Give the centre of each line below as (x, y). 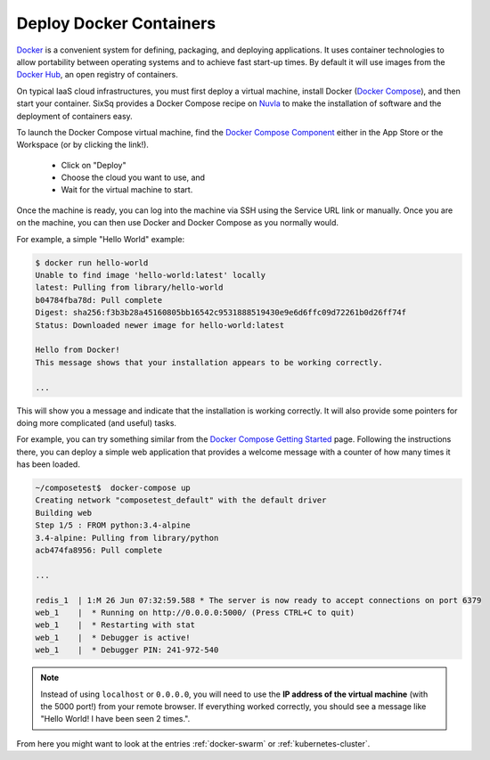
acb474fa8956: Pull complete (99, 550)
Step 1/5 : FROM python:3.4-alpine (113, 525)
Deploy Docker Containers (116, 23)
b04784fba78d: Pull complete (99, 300)
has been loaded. (48, 464)
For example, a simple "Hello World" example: (101, 239)
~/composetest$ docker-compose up (113, 488)
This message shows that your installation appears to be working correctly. (209, 362)
